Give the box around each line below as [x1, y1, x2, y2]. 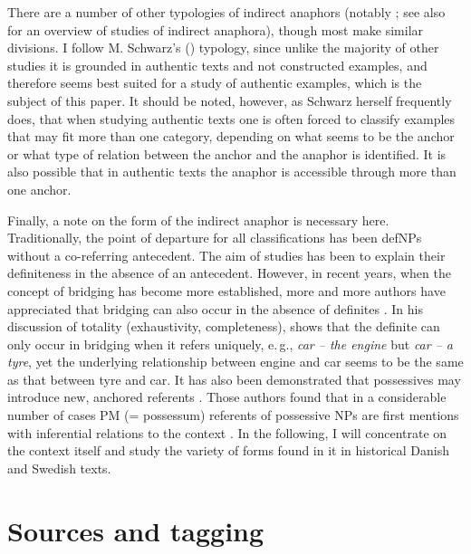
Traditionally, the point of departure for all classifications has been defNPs [7, 228, 422, 247]
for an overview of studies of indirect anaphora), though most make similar [7, 20, 424, 39]
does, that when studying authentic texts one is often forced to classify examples [7, 109, 456, 128]
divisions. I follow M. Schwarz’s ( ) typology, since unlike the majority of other [7, 38, 439, 57]
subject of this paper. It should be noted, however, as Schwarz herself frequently [7, 91, 452, 110]
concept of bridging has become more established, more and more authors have [7, 281, 446, 300]
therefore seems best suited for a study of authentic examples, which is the [7, 73, 422, 92]
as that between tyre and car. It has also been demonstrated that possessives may [7, 369, 461, 388]
